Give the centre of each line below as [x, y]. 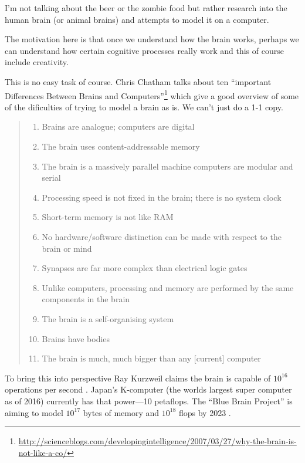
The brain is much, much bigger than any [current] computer [151, 358]
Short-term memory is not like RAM [108, 217]
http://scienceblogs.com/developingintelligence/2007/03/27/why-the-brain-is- [157, 441]
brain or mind [67, 248]
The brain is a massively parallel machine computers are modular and [167, 166]
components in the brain [86, 299]
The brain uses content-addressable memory [121, 146]
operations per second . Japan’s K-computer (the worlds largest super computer [148, 389]
